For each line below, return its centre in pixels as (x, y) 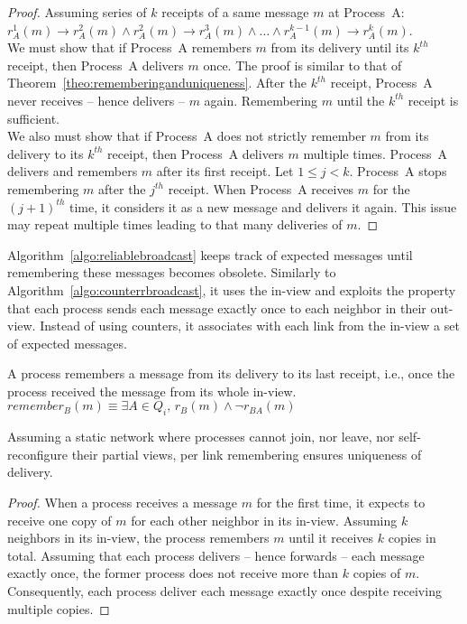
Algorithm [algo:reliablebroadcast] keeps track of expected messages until (210, 254)
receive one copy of (60, 520)
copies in (412, 538)
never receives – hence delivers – (96, 100)
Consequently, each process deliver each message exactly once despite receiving (224, 591)
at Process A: (366, 12)
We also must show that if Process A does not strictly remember (187, 136)
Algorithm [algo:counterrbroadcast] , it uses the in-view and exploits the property (232, 289)
